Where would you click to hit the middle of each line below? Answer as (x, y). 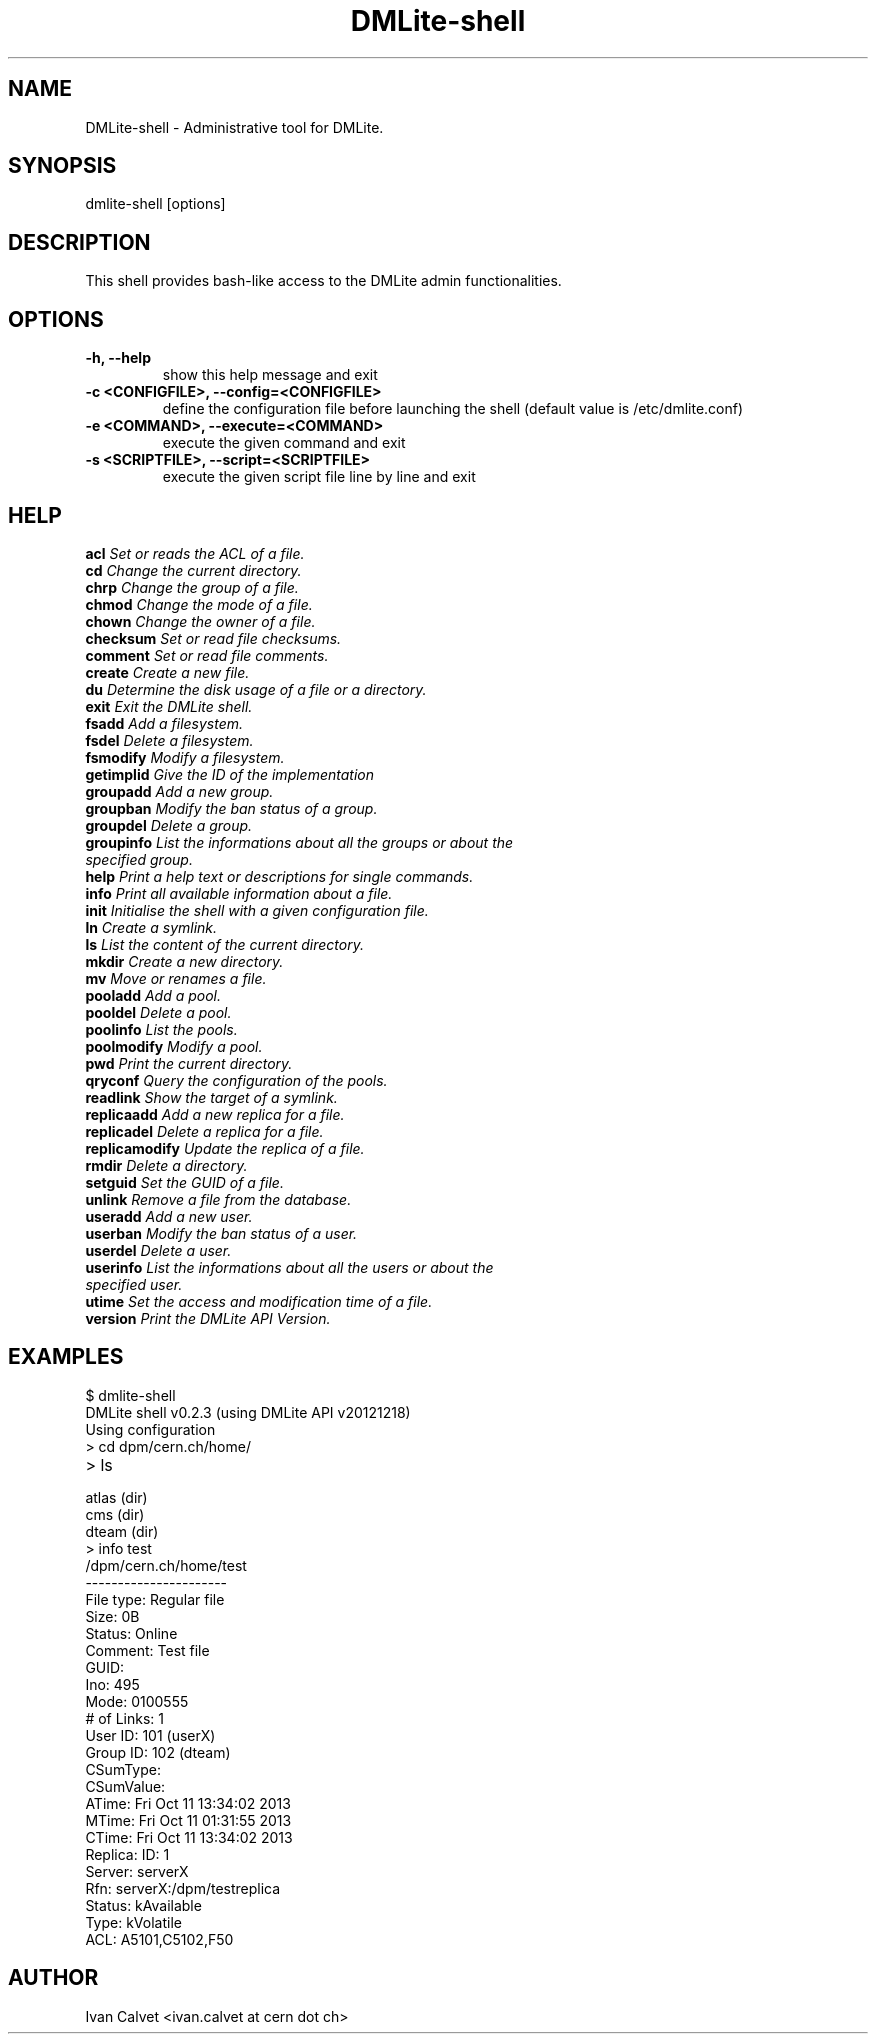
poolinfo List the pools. (161, 1029)
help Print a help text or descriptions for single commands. (279, 876)
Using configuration (150, 1429)
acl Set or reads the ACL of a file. (195, 553)
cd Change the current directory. (193, 570)
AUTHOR (53, 1978)
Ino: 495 (112, 1684)
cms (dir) (115, 1514)
